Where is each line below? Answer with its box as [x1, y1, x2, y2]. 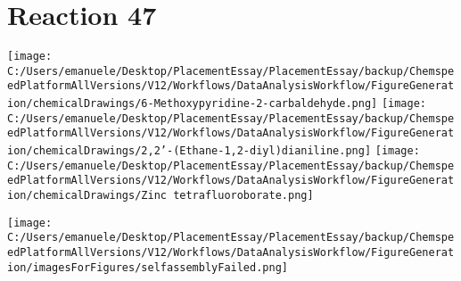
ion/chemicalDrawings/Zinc [7, 189, 167, 202]
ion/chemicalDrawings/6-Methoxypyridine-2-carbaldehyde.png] [7, 97, 378, 111]
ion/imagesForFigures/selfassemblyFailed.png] [7, 260, 288, 274]
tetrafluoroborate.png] [173, 189, 314, 202]
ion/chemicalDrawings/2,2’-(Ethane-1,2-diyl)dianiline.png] [7, 145, 372, 158]
